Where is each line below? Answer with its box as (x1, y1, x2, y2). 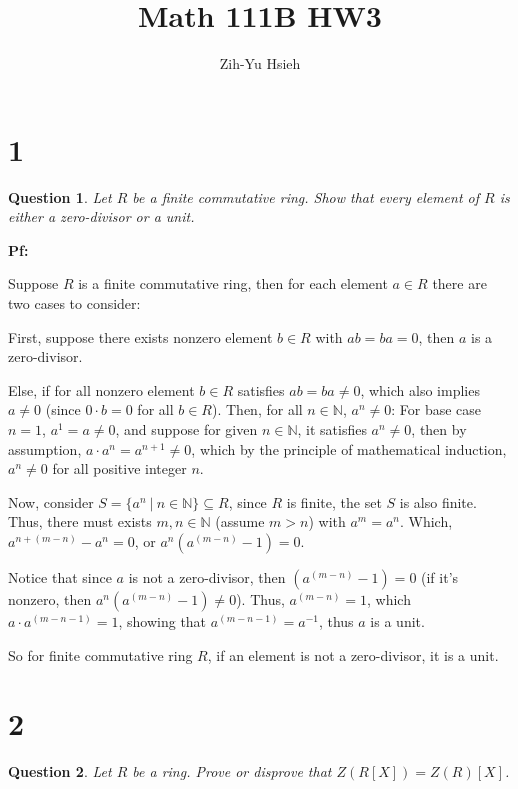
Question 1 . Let (8, 186, 112, 207)
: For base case (391, 399, 482, 420)
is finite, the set (286, 491, 382, 512)
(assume (215, 511, 265, 532)
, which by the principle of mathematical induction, (191, 438, 507, 459)
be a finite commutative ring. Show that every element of (132, 186, 480, 207)
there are (432, 273, 487, 294)
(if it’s (421, 566, 459, 587)
